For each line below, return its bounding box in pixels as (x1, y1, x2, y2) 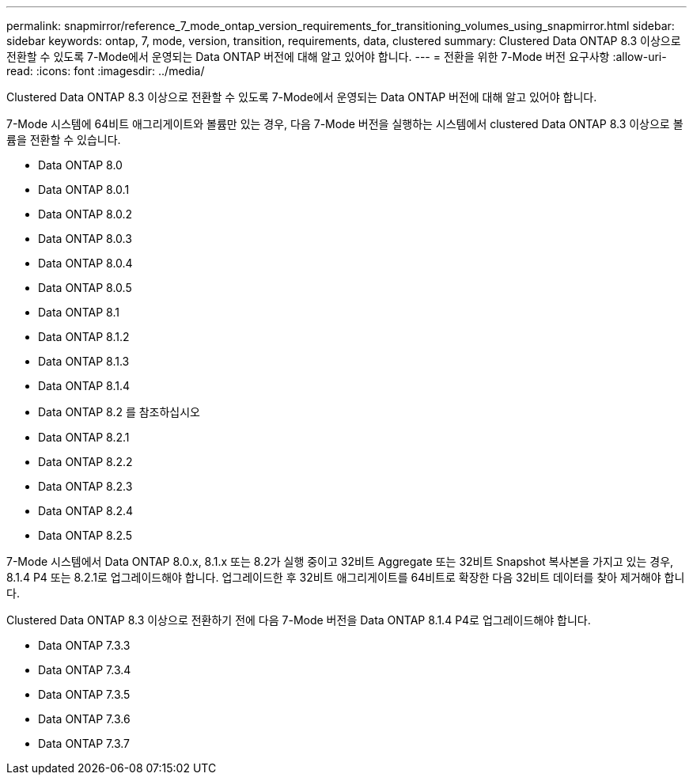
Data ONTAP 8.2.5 (38, 529, 133, 542)
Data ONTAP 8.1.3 (38, 354, 130, 368)
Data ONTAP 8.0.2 (38, 207, 133, 221)
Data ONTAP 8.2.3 (38, 480, 133, 493)
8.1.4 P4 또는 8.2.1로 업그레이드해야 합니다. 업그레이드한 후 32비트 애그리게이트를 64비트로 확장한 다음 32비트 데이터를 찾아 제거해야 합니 (6, 571, 685, 584)
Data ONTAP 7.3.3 (38, 639, 131, 652)
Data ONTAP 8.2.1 (38, 430, 130, 444)
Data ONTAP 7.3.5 (38, 688, 131, 701)
